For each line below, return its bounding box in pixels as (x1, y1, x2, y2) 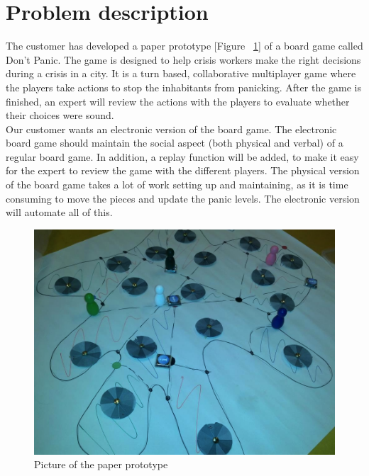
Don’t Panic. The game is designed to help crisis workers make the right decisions (6, 52, 361, 67)
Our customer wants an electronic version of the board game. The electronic (6, 121, 337, 136)
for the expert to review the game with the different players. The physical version (6, 163, 360, 178)
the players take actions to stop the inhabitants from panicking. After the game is (6, 79, 361, 94)
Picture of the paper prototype (34, 457, 168, 472)
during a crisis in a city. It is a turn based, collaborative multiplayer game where (6, 66, 356, 81)
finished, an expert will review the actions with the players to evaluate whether (6, 93, 350, 108)
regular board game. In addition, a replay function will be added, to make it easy (6, 149, 359, 164)
